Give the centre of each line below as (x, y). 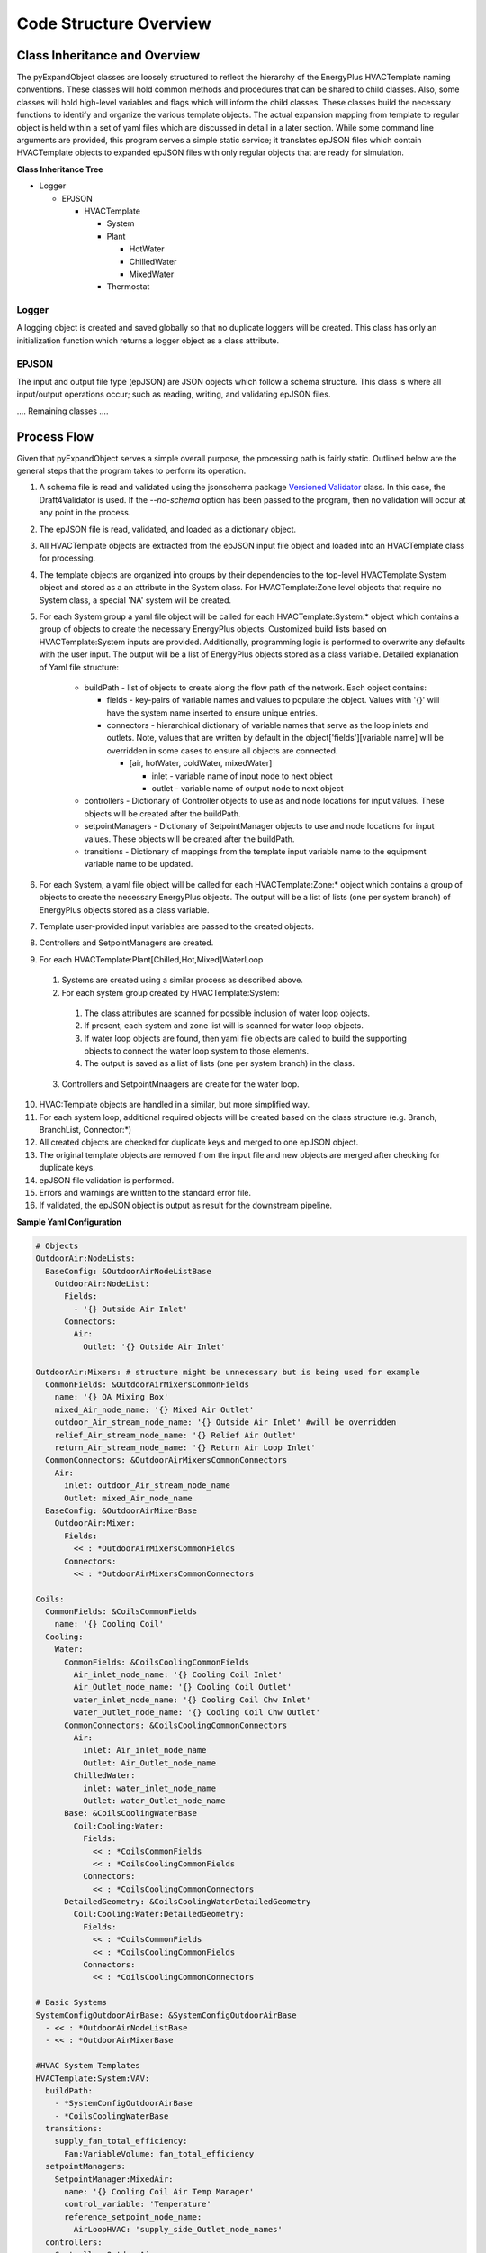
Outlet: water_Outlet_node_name (154, 1801)
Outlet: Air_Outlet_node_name (149, 1763)
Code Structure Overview (114, 23)
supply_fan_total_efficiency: (121, 2141)
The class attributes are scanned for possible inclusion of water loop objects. (227, 1013)
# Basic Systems (72, 2002)
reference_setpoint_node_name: (133, 2217)
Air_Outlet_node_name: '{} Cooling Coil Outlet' (183, 1687)
